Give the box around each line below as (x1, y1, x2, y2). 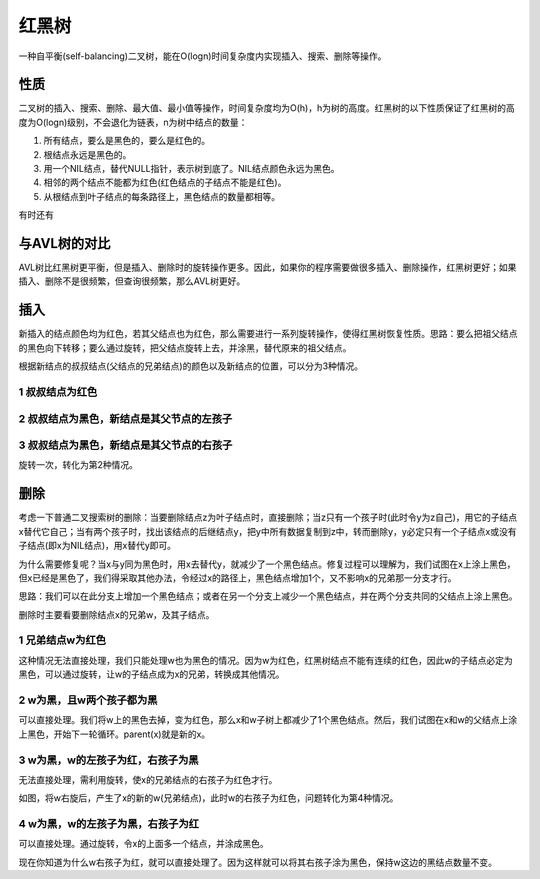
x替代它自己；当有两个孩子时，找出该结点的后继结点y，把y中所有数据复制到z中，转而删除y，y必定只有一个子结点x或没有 (18, 525, 517, 537)
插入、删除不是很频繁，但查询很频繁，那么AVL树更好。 (18, 275, 246, 287)
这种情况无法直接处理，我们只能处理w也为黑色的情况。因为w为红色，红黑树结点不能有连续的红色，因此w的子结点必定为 (18, 654, 514, 666)
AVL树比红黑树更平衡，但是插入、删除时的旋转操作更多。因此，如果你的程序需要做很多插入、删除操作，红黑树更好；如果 (18, 261, 517, 274)
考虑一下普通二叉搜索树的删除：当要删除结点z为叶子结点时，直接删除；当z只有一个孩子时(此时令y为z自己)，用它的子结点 (18, 511, 518, 524)
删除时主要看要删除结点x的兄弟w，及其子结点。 (18, 608, 215, 620)
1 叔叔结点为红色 (18, 385, 98, 399)
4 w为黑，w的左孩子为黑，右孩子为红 (18, 817, 200, 831)
